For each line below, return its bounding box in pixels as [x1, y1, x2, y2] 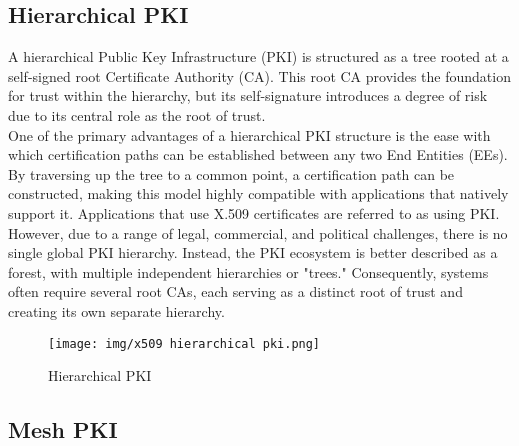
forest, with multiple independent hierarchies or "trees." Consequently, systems [8, 261, 489, 282]
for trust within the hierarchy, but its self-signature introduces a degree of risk [8, 85, 488, 106]
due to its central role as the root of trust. [8, 104, 266, 125]
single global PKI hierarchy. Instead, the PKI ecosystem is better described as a [8, 242, 498, 263]
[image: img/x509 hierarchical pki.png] [48, 336, 321, 351]
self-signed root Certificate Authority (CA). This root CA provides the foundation [8, 65, 511, 86]
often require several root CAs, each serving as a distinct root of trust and [8, 281, 463, 302]
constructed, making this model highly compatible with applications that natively [8, 183, 509, 204]
